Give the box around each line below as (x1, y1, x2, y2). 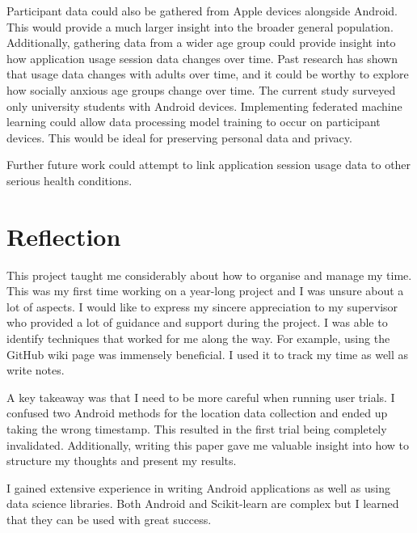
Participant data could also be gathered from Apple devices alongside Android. (6, 2, 398, 19)
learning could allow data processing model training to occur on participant (6, 113, 381, 130)
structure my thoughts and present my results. (6, 452, 237, 469)
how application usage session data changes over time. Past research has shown (6, 49, 398, 66)
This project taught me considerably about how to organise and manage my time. (6, 266, 412, 283)
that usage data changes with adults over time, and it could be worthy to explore (6, 66, 409, 82)
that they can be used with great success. (6, 510, 212, 527)
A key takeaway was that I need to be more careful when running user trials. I (6, 388, 395, 405)
